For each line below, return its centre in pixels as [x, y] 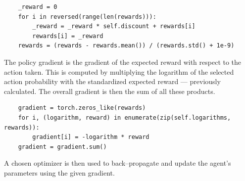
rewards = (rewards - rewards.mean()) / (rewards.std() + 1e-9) [126, 46]
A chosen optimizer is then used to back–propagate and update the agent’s [118, 163]
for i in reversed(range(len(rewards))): [87, 17]
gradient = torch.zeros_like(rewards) [82, 108]
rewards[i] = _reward [68, 36]
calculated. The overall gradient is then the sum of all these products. [110, 91]
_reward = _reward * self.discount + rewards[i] [114, 26]
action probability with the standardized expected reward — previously [112, 81]
